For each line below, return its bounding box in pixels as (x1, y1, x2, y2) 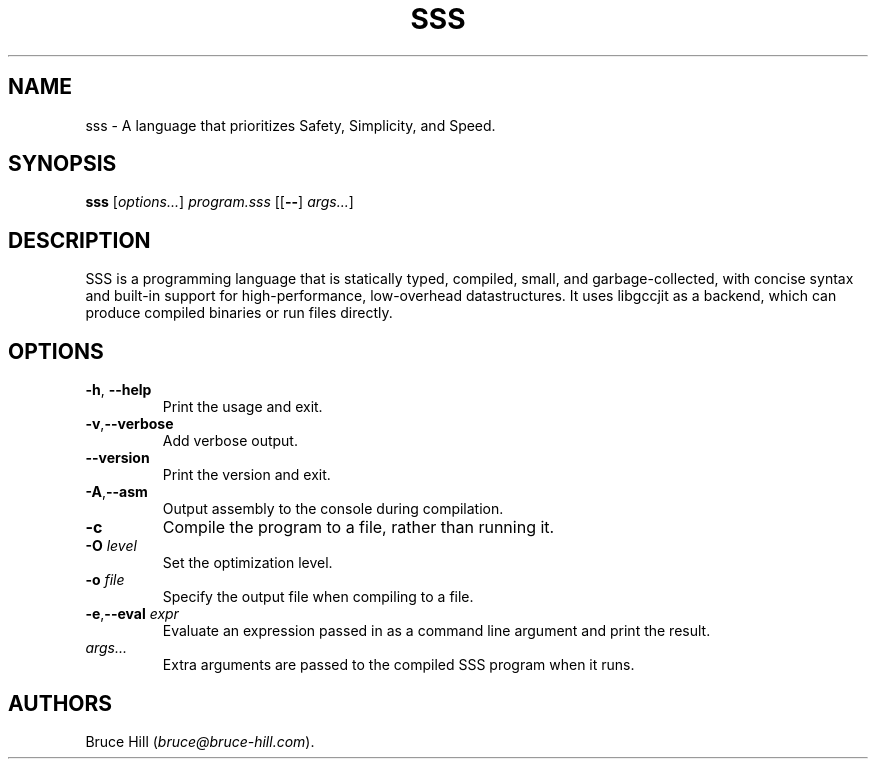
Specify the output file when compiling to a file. (162, 588, 474, 606)
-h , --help (85, 381, 152, 399)
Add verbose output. (162, 432, 298, 450)
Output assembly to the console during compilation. (162, 500, 504, 518)
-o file (85, 571, 125, 589)
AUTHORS (8, 690, 113, 716)
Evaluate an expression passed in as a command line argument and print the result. (162, 622, 711, 640)
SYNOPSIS (8, 151, 117, 177)
